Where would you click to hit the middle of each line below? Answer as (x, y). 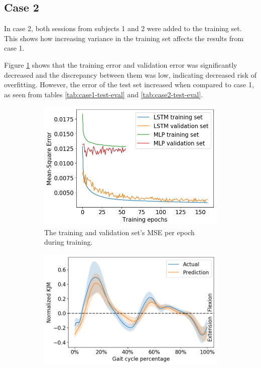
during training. (69, 242)
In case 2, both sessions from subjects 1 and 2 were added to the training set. (123, 28)
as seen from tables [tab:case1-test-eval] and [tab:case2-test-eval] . (104, 94)
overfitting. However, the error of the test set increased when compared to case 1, (129, 84)
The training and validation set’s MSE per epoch (119, 232)
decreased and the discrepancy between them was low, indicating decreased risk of (130, 74)
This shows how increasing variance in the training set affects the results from (124, 38)
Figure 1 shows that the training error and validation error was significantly (121, 64)
